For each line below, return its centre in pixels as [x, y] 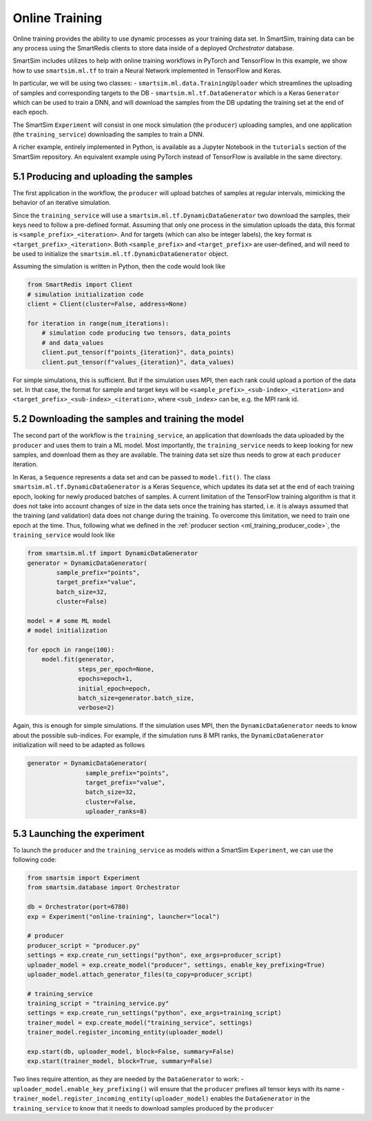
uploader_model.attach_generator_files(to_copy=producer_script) [140, 974]
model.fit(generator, [78, 659]
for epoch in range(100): [71, 650]
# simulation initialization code [85, 294]
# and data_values [73, 343]
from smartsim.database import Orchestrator [104, 887]
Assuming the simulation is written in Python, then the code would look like [119, 266]
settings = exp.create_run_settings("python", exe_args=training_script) [154, 1013]
